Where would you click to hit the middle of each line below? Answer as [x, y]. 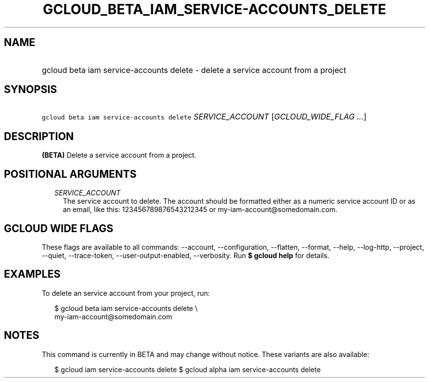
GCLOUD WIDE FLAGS [59, 228]
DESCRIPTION [39, 136]
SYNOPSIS [31, 90]
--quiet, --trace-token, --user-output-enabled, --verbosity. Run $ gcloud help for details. [186, 255]
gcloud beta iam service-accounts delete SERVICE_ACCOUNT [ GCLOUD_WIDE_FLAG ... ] [204, 117]
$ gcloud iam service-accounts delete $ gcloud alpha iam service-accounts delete [188, 369]
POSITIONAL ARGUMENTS [70, 174]
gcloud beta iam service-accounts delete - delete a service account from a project [194, 70]
